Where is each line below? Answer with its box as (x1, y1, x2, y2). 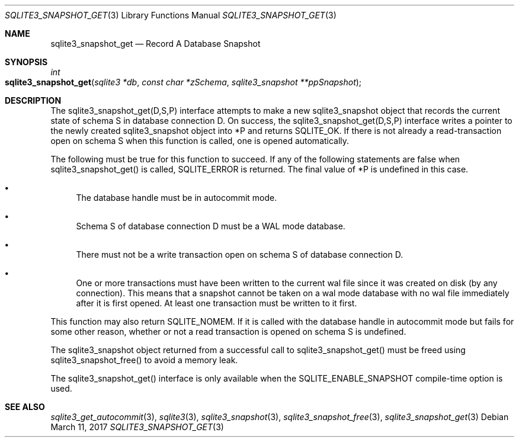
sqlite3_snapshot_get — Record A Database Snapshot (50, 39, 261, 49)
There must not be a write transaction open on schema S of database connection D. (76, 249, 403, 260)
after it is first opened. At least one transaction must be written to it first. (76, 298, 357, 308)
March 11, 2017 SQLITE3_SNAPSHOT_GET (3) (50, 422, 224, 432)
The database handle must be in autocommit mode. (76, 193, 277, 203)
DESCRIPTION (5, 95, 62, 105)
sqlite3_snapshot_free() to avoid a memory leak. (50, 355, 238, 365)
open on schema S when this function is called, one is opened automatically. (50, 136, 350, 146)
